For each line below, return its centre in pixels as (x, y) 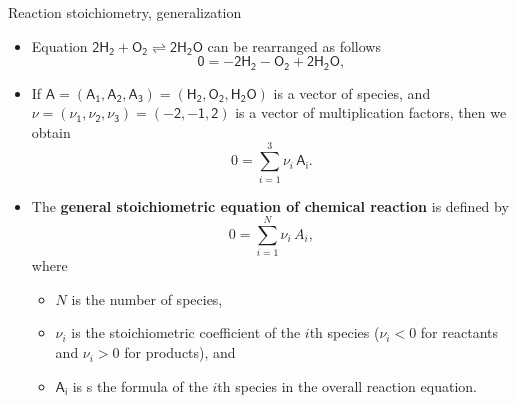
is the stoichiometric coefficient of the (186, 332)
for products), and (180, 352)
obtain (51, 131)
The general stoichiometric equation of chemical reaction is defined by (270, 205)
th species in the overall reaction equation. (347, 385)
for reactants (459, 332)
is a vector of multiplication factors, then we (371, 112)
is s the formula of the (140, 385)
